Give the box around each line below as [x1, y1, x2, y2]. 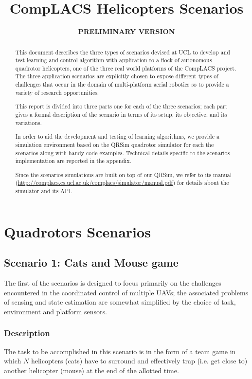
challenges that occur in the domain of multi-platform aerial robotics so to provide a [15, 80, 229, 89]
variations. [15, 118, 42, 126]
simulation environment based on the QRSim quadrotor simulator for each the [15, 140, 214, 148]
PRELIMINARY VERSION [78, 26, 175, 36]
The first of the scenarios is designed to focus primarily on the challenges [4, 278, 221, 288]
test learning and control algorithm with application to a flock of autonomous [15, 56, 212, 64]
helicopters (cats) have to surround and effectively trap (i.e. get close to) [31, 356, 248, 366]
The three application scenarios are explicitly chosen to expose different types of [15, 72, 218, 80]
